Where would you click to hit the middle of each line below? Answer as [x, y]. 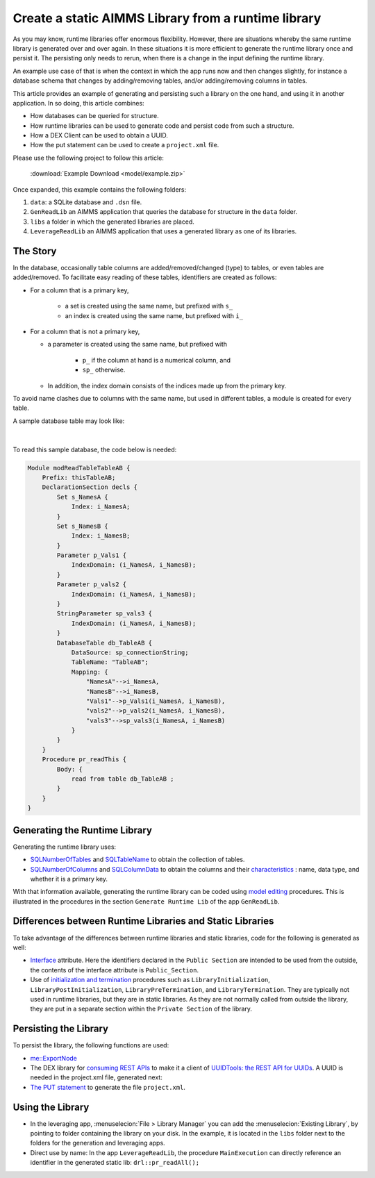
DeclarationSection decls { [90, 487]
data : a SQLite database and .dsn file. [86, 202]
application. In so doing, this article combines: [79, 103]
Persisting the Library [61, 1029]
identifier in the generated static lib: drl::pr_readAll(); [115, 1163]
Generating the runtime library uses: [65, 847]
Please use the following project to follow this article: [89, 158]
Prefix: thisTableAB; [79, 477]
